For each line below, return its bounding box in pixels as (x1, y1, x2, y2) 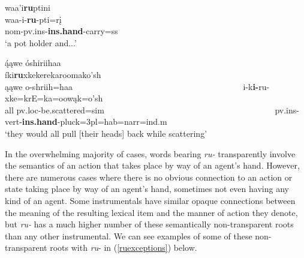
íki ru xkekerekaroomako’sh (5, 68, 101, 80)
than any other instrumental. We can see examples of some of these (5, 229, 252, 242)
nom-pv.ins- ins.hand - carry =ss (5, 25, 118, 37)
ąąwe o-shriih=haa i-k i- (5, 80, 259, 92)
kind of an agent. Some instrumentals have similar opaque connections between (5, 194, 296, 206)
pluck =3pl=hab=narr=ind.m (60, 115, 167, 128)
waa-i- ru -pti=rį (5, 13, 62, 25)
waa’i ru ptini (5, 1, 50, 13)
